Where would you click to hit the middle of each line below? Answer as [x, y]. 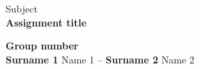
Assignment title [46, 22]
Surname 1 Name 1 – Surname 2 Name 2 [100, 59]
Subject [22, 8]
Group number [42, 46]
